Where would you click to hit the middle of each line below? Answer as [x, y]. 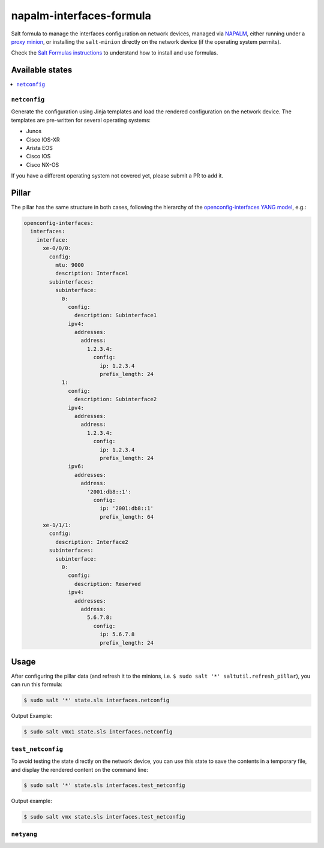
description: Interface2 [91, 542]
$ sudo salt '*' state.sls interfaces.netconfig [97, 700]
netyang [24, 834]
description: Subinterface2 [115, 399]
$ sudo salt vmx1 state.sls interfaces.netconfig [98, 732]
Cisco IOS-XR [43, 139]
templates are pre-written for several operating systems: [81, 120]
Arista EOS [40, 148]
